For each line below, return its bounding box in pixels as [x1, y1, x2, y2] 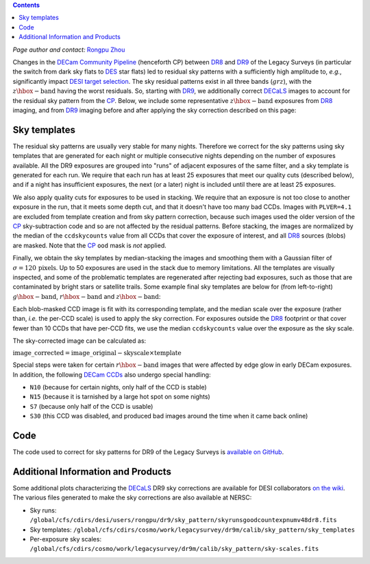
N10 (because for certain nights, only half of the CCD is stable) [29, 383, 207, 391]
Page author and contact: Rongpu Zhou [12, 45, 125, 54]
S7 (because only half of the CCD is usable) [29, 402, 153, 410]
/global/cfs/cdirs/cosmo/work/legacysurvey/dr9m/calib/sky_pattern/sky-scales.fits [29, 545, 319, 553]
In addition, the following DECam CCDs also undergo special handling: [12, 370, 211, 379]
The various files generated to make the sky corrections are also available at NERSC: [12, 493, 252, 501]
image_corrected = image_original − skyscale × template [12, 349, 182, 357]
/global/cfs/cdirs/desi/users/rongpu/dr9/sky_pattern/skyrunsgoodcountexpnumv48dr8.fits [29, 516, 337, 524]
